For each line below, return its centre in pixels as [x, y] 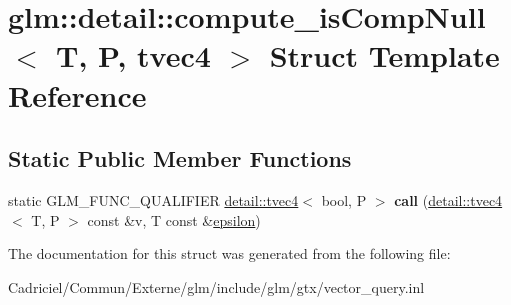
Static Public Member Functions [180, 158]
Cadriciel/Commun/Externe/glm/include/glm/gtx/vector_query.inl [216, 286]
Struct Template [384, 55]
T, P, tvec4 [133, 55]
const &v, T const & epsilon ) [174, 219]
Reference [77, 94]
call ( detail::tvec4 [448, 199]
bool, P [344, 199]
